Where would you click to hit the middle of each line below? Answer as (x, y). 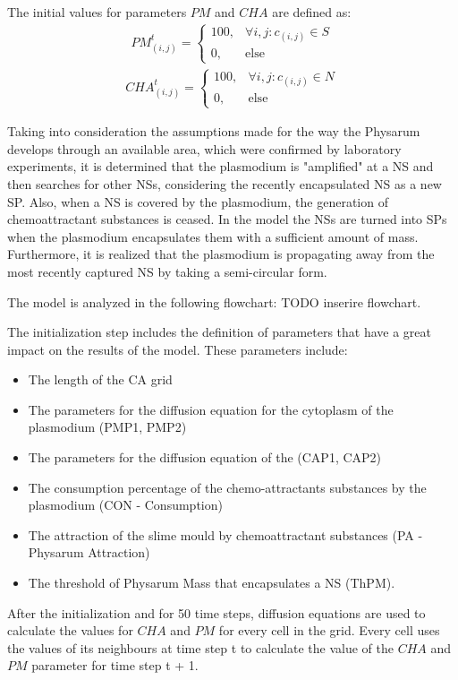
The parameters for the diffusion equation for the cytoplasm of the (211, 409)
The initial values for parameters (97, 12)
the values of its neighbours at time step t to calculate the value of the (200, 647)
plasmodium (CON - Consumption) (125, 505)
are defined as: (312, 12)
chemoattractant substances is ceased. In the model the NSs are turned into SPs (227, 219)
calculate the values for (70, 630)
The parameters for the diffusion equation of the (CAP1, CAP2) (205, 457)
